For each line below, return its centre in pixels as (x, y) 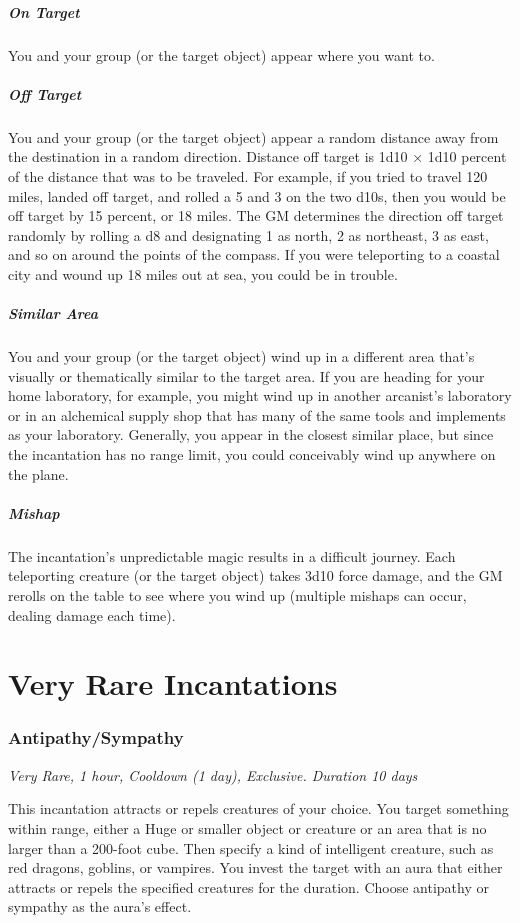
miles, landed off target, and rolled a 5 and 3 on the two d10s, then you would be (257, 195)
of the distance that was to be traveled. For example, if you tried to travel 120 (248, 175)
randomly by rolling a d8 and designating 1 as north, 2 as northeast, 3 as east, (248, 234)
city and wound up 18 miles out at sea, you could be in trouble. (203, 273)
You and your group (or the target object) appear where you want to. (221, 54)
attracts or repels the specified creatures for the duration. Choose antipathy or (248, 886)
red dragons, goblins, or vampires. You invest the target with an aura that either (255, 867)
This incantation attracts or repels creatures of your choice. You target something (258, 808)
